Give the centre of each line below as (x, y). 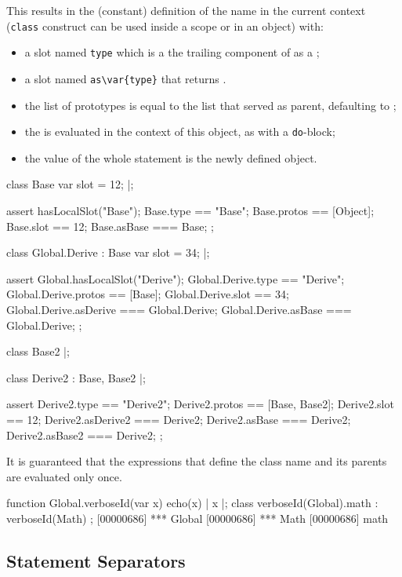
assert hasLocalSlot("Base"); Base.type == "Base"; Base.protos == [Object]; (190, 210)
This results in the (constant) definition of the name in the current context (186, 10)
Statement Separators (96, 560)
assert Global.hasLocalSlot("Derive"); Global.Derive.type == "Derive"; (176, 278)
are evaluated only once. (64, 476)
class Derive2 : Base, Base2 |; (76, 377)
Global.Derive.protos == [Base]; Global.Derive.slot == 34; (148, 294)
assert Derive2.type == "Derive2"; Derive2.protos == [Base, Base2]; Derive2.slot (200, 404)
